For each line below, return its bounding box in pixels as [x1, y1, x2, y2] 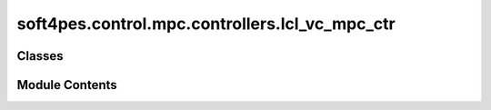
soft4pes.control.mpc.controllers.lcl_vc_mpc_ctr [16, 14, 396, 34]
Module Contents [16, 77, 117, 93]
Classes [16, 48, 64, 64]
